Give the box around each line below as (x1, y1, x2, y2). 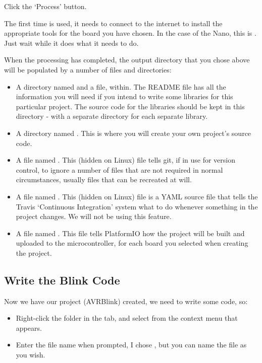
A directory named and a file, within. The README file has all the (16, 81, 226, 92)
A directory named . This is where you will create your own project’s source (16, 127, 251, 138)
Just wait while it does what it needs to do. (4, 37, 139, 48)
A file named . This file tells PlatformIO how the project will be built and (16, 228, 245, 238)
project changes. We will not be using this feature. (16, 211, 172, 222)
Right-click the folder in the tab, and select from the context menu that (16, 313, 238, 323)
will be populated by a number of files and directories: (4, 64, 172, 75)
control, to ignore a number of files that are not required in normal (16, 164, 223, 175)
